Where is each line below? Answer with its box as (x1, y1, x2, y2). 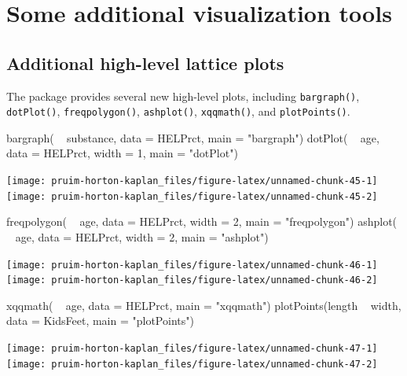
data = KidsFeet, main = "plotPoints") (6, 312, 194, 329)
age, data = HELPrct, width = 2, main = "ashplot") (15, 228, 269, 245)
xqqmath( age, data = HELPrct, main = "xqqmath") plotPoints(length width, (6, 297, 401, 313)
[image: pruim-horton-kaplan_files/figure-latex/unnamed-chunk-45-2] (6, 190, 378, 202)
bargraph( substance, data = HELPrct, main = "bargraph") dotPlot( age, (6, 129, 379, 146)
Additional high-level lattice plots (6, 50, 284, 75)
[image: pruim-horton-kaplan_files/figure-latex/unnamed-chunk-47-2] (6, 358, 378, 370)
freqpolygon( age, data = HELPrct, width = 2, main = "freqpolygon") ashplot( (6, 213, 398, 230)
